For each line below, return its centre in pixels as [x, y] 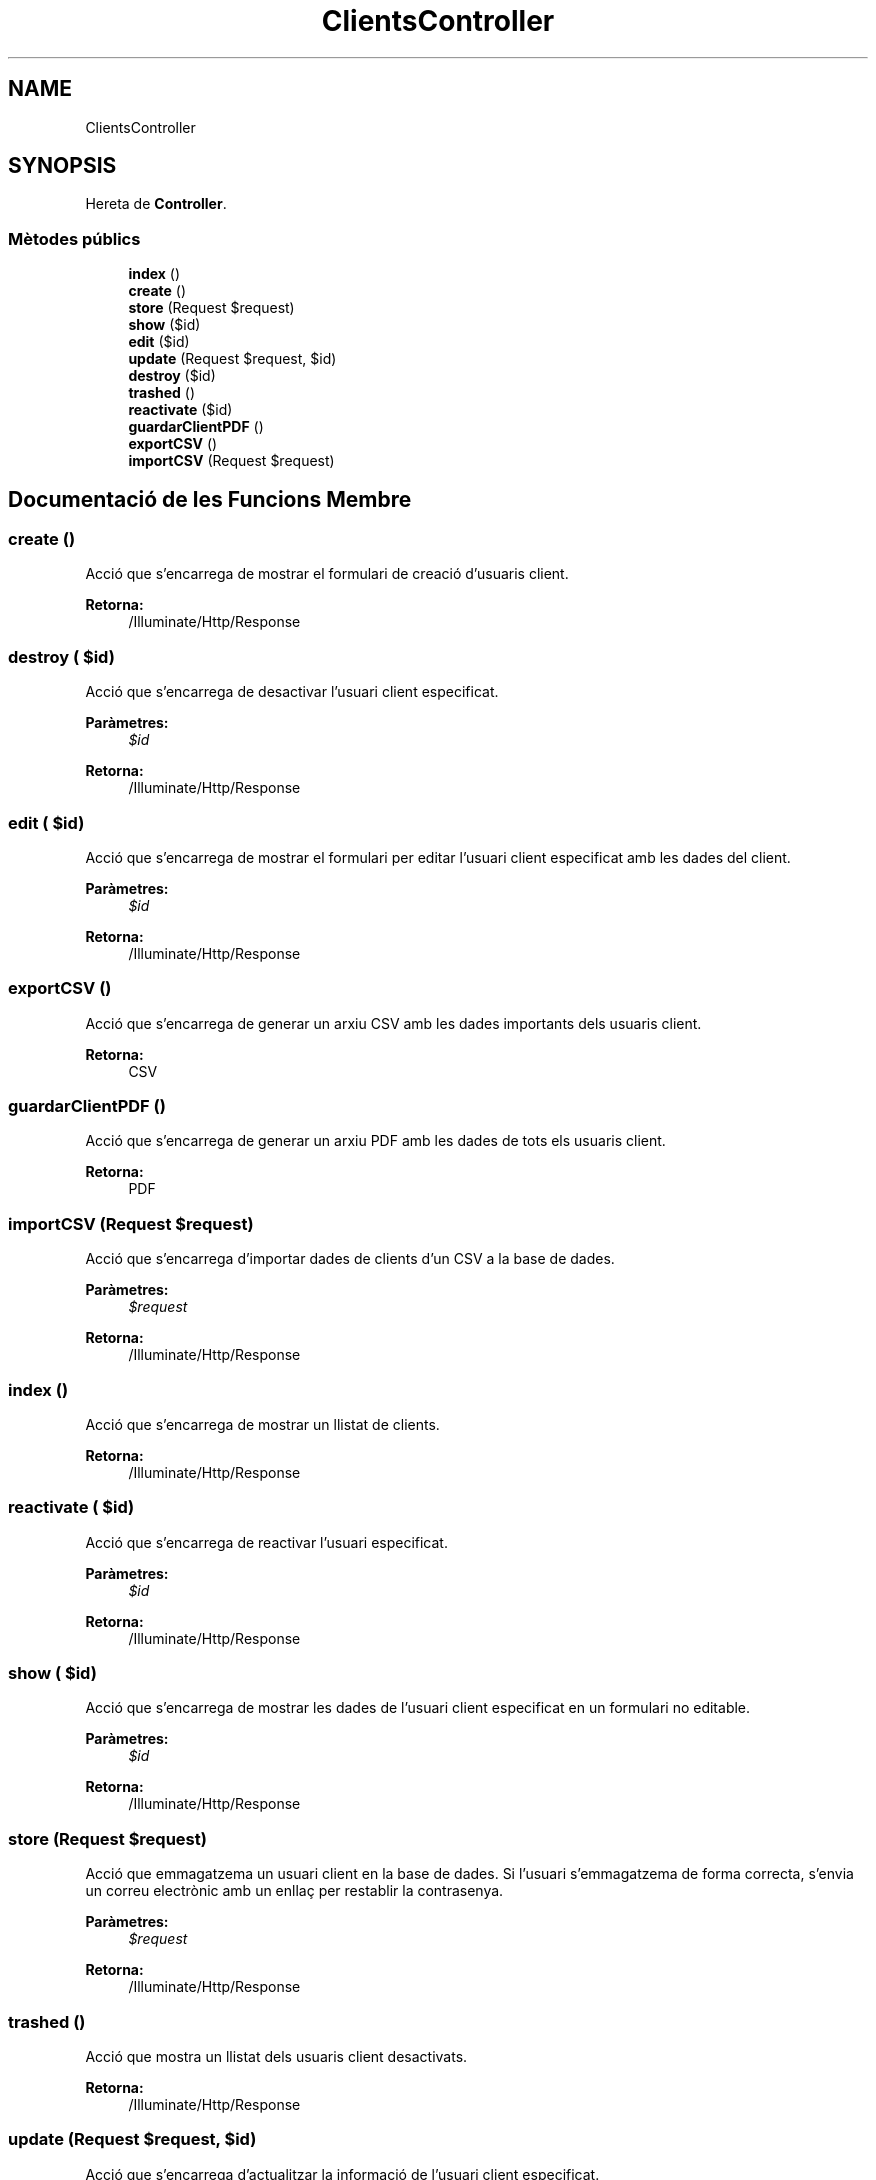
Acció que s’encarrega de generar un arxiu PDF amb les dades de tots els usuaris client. [375, 1141]
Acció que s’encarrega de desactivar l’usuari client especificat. [292, 692]
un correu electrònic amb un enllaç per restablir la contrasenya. [294, 1891]
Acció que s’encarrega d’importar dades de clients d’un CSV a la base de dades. [350, 1259]
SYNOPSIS [62, 166]
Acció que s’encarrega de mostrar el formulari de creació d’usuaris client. [327, 574]
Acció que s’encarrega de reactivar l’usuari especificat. [266, 1542]
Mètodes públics [74, 238]
